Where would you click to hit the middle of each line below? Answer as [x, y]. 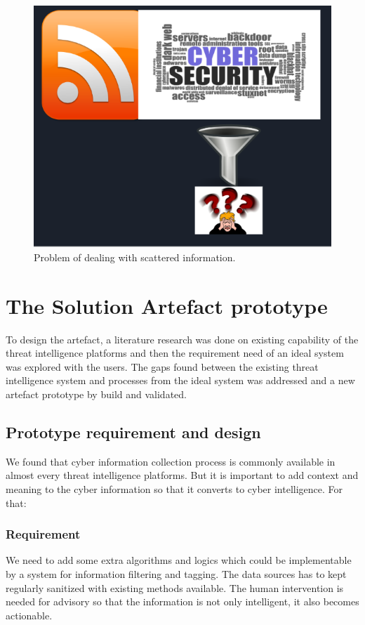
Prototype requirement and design [133, 432]
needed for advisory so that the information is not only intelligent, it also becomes [182, 601]
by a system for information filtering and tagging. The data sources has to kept [176, 574]
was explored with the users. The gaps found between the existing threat [162, 366]
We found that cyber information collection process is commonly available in [171, 461]
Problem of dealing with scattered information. [135, 257]
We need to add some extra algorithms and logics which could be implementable [179, 560]
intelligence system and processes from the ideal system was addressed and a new [180, 380]
